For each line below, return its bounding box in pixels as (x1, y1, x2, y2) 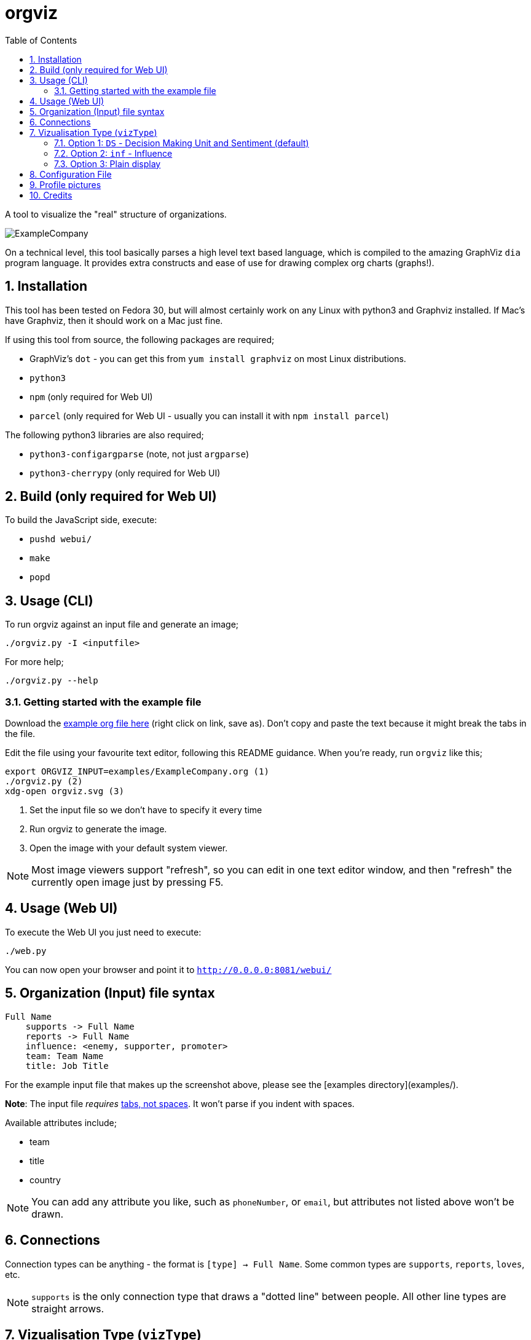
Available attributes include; (5, 1117, 117, 1128)
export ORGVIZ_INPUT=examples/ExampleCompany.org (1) (5, 767, 269, 777)
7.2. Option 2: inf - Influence (54, 148, 173, 159)
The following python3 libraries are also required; (5, 429, 204, 440)
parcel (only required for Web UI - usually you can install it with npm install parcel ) (29, 410, 389, 421)
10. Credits (29, 189, 73, 200)
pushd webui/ (29, 534, 92, 545)
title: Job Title (25, 1060, 109, 1071)
